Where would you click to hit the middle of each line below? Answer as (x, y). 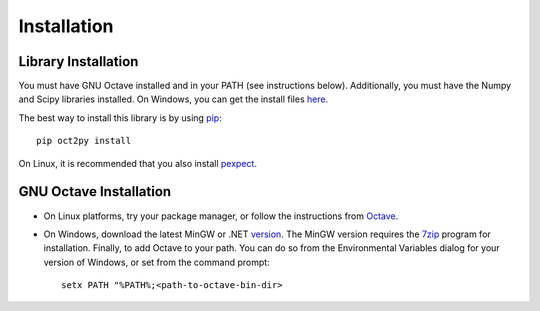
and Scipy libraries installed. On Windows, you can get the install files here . (173, 99)
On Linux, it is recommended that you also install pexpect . (137, 163)
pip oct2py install (84, 141)
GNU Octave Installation (95, 191)
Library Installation (78, 61)
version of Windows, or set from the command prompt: (156, 262)
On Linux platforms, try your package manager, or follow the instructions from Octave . (221, 216)
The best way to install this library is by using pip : (120, 117)
